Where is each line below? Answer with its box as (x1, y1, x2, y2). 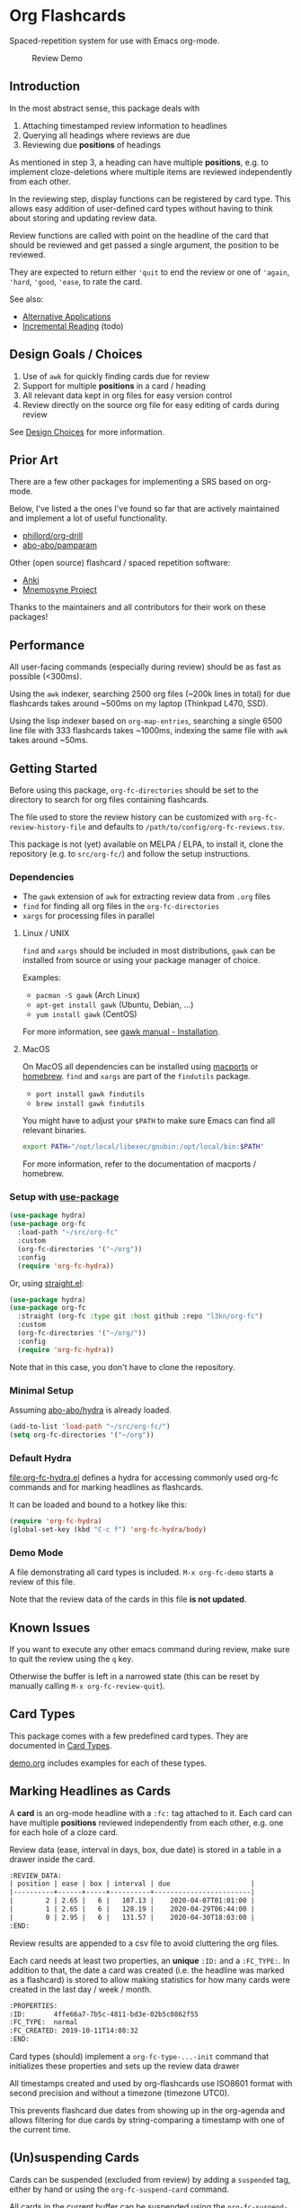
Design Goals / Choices (9, 347, 143, 362)
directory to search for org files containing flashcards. (9, 795, 209, 804)
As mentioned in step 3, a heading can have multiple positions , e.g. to (9, 157, 270, 168)
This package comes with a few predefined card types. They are (9, 1731, 249, 1741)
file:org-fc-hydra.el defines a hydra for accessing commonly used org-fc (9, 1472, 279, 1483)
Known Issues (9, 1620, 91, 1635)
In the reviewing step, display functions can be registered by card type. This (9, 193, 291, 204)
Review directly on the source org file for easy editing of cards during (22, 399, 280, 410)
